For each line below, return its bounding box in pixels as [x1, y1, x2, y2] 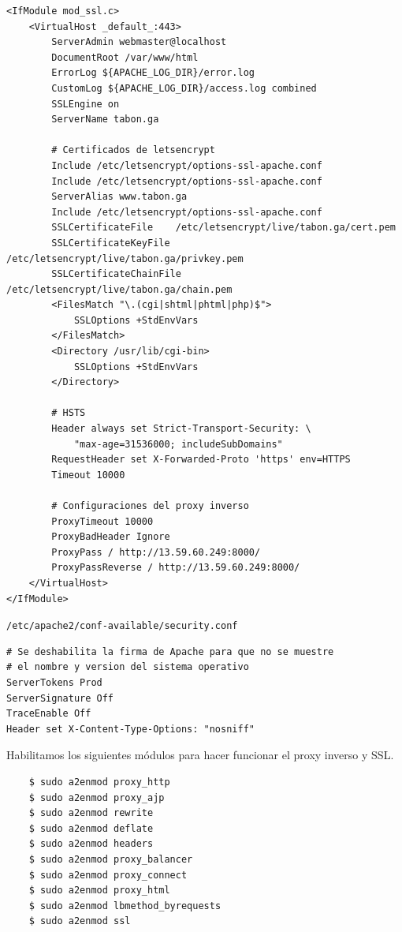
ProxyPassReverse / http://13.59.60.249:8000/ [51, 562, 300, 574]
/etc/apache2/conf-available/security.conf [6, 620, 238, 632]
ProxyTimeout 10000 [51, 515, 154, 527]
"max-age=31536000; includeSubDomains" [73, 438, 283, 450]
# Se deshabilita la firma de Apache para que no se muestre [6, 646, 334, 657]
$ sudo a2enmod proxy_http [28, 776, 170, 788]
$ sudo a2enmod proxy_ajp [28, 792, 165, 803]
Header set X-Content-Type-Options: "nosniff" [6, 723, 255, 735]
